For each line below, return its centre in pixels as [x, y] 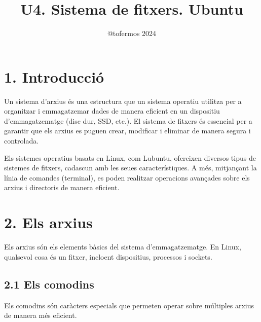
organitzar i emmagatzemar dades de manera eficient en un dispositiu [112, 111]
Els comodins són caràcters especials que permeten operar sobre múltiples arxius [129, 305]
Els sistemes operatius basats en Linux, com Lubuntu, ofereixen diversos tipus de [130, 157]
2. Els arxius [48, 222]
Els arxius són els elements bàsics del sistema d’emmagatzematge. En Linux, [123, 247]
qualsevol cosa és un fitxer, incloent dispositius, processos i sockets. [108, 256]
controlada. [22, 141]
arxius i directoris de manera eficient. [62, 187]
